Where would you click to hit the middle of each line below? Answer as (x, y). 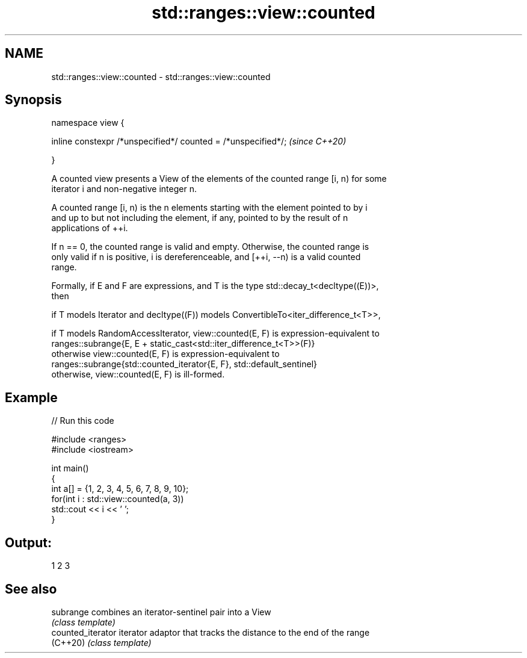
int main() (70, 468)
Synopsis (33, 100)
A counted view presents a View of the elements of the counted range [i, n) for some (219, 179)
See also (31, 589)
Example (31, 397)
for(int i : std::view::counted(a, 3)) (118, 499)
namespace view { (88, 123)
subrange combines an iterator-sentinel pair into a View (161, 612)
